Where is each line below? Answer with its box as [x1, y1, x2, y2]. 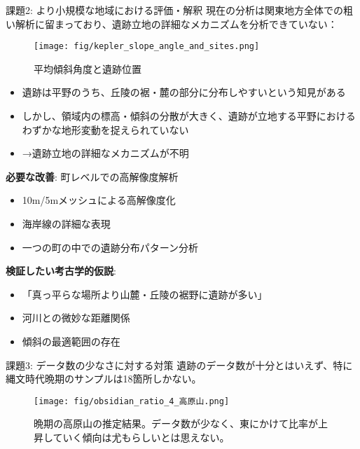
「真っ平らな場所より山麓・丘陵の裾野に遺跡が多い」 [22, 286, 268, 301]
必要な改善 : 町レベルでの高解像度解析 [6, 169, 179, 184]
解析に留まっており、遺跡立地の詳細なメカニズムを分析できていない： [15, 16, 338, 31]
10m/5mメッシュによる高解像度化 [22, 193, 176, 207]
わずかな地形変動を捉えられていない [22, 122, 189, 137]
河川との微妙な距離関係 [22, 310, 130, 325]
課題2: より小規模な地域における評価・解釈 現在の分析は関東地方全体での [6, 3, 343, 17]
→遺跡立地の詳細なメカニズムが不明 [22, 146, 189, 160]
